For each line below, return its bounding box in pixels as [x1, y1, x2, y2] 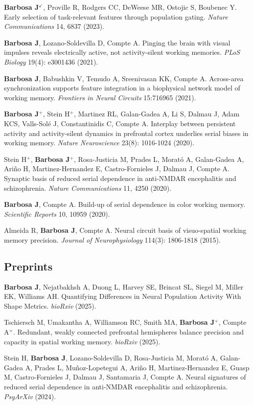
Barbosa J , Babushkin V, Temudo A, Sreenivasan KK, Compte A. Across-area [4, 73, 244, 83]
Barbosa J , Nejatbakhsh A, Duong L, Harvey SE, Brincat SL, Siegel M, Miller [4, 281, 244, 292]
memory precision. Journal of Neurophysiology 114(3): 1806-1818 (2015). [4, 234, 221, 245]
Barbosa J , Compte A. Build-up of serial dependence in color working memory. [4, 199, 246, 209]
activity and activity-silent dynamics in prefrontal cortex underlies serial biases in [4, 128, 249, 138]
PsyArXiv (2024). [4, 391, 56, 401]
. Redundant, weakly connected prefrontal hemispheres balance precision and [13, 327, 244, 337]
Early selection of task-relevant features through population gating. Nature [4, 11, 228, 22]
